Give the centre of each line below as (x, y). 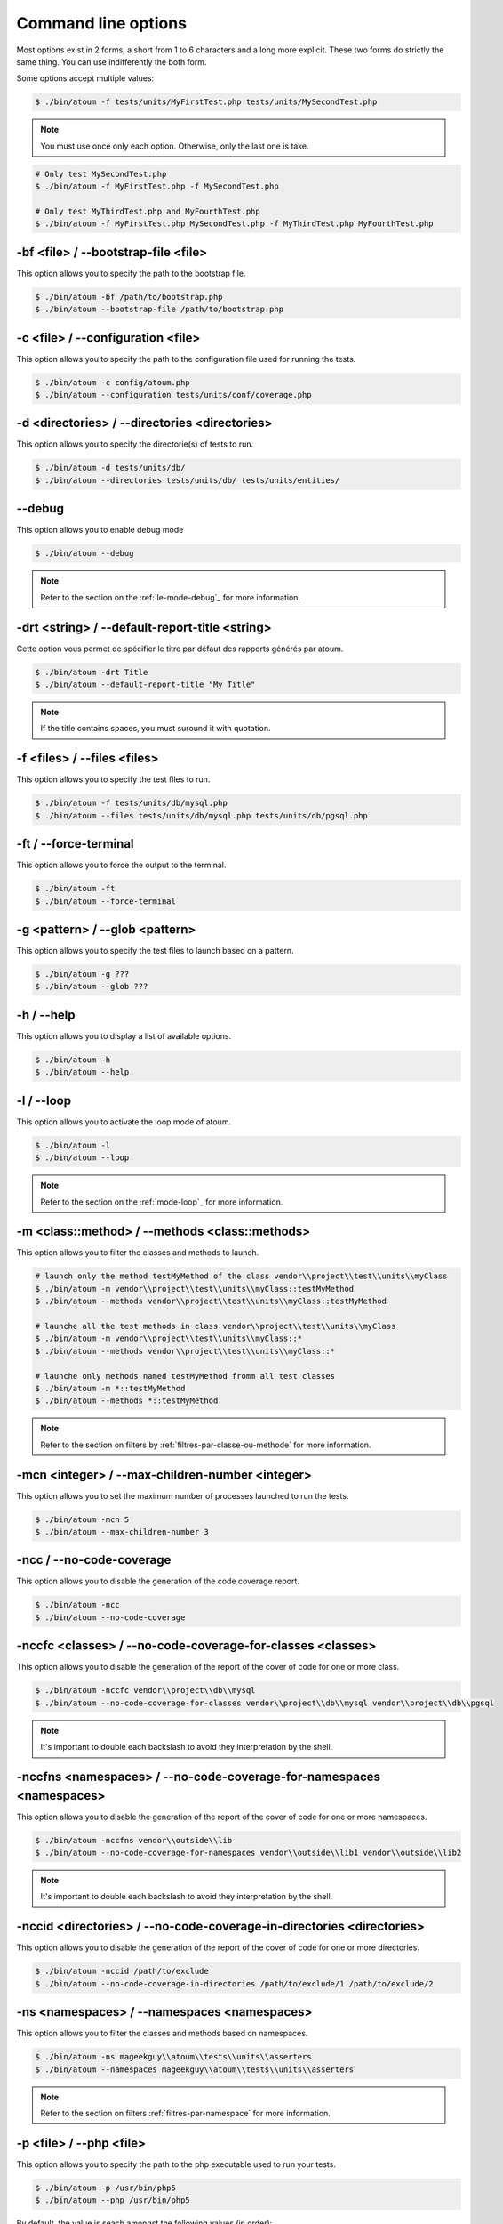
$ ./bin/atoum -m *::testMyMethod (110, 1388)
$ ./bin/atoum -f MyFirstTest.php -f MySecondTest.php (157, 186)
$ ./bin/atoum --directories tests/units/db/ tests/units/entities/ (188, 480)
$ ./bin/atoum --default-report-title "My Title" (145, 685)
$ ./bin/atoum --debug (84, 553)
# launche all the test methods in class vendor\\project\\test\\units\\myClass (216, 1326)
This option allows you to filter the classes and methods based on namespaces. (162, 2034)
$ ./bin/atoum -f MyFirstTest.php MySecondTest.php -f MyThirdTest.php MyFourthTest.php (235, 224)
